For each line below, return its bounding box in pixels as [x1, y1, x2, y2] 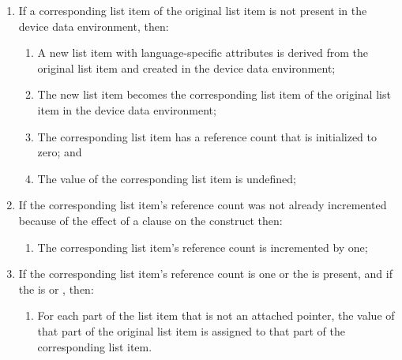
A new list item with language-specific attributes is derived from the [37, 44, 369, 61]
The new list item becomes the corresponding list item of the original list [37, 86, 391, 103]
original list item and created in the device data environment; [37, 59, 336, 76]
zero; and [37, 144, 82, 160]
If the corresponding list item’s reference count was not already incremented [18, 197, 387, 213]
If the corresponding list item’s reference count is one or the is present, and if [18, 265, 393, 282]
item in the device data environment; [37, 101, 216, 118]
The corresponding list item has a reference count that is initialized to [37, 128, 377, 144]
